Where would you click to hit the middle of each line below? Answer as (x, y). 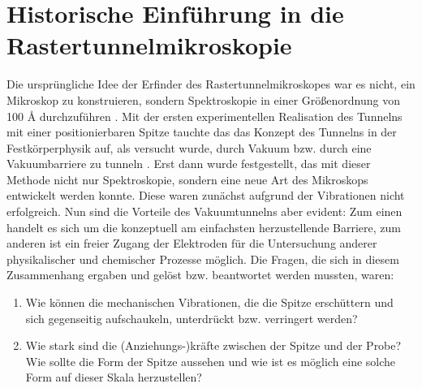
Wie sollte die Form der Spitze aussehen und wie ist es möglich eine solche (211, 361)
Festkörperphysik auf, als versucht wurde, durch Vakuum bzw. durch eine (189, 147)
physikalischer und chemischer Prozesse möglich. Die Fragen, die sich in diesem (203, 259)
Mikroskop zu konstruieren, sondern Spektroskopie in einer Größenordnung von (203, 99)
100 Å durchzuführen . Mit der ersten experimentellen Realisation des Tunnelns (205, 116)
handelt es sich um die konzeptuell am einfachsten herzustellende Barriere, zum (204, 227)
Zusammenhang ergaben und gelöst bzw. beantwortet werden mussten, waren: (200, 275)
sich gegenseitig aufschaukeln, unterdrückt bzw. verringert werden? (192, 318)
